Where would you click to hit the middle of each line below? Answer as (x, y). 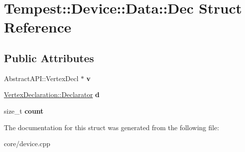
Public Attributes (49, 58)
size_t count (24, 110)
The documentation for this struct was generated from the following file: (112, 127)
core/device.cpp (27, 144)
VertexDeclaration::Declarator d (52, 94)
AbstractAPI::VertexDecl (41, 78)
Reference (38, 27)
